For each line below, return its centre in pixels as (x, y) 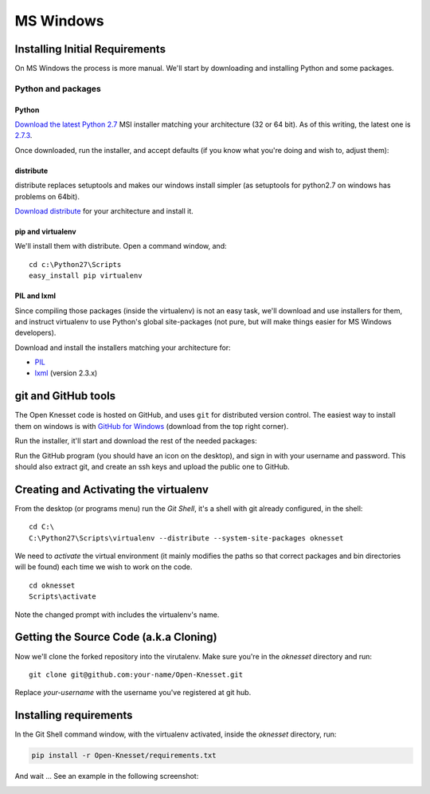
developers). (35, 333)
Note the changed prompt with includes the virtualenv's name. (117, 615)
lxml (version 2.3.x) (66, 373)
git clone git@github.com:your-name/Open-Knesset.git (136, 674)
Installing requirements (74, 715)
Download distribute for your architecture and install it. (104, 210)
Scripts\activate (63, 597)
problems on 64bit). (47, 196)
